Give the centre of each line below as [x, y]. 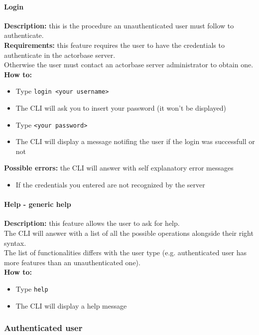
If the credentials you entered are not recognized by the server [110, 185]
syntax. [15, 243]
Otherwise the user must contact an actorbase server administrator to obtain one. [129, 65]
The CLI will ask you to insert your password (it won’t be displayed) [121, 108]
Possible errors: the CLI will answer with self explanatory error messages [119, 168]
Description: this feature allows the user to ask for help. [92, 223]
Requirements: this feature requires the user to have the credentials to [114, 45]
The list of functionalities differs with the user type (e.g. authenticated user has [126, 252]
